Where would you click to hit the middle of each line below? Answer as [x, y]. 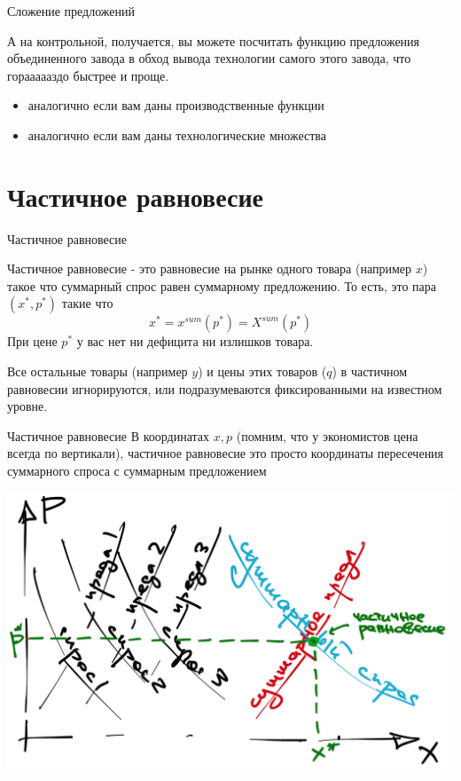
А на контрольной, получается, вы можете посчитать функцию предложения [214, 40]
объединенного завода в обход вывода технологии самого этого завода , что [209, 58]
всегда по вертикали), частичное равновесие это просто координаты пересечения [226, 453]
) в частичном [370, 371]
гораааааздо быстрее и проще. [88, 75]
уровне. [27, 406]
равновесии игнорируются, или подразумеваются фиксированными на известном [225, 388]
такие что [87, 303]
